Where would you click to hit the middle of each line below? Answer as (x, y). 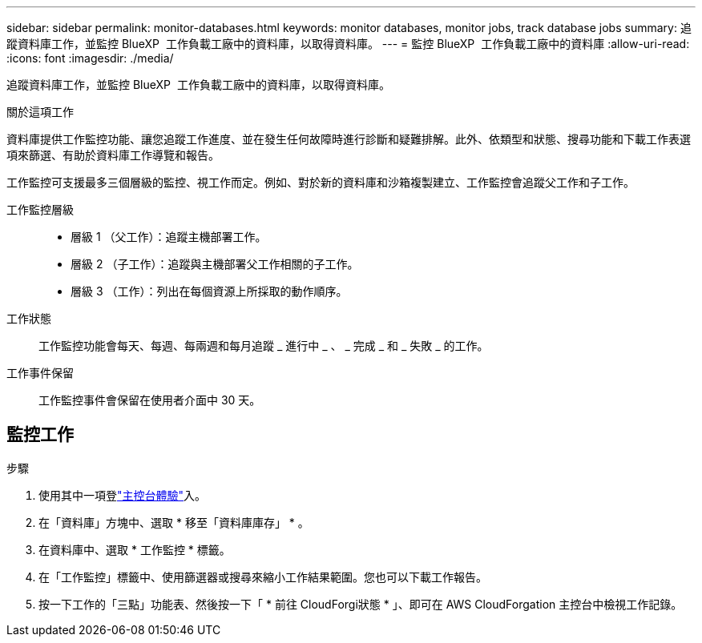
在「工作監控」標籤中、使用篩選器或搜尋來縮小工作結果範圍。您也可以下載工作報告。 (263, 577)
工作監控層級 (40, 209)
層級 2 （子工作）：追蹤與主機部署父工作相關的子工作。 (215, 264)
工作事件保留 (40, 373)
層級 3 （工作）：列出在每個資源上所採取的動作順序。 (209, 291)
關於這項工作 (40, 112)
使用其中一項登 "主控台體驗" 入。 (123, 495)
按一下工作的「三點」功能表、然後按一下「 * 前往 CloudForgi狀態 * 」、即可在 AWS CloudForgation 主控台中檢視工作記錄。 (361, 604)
